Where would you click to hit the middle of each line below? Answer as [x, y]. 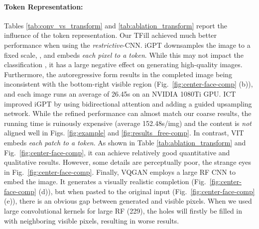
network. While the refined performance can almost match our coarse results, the [128, 113]
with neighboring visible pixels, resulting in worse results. [92, 220]
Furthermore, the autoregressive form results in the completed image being [118, 74]
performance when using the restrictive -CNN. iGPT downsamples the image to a [127, 45]
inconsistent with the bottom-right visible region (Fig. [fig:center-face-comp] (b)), [129, 84]
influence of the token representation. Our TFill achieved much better [111, 35]
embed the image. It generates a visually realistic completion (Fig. [105, 181]
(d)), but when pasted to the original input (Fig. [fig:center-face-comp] [147, 191]
